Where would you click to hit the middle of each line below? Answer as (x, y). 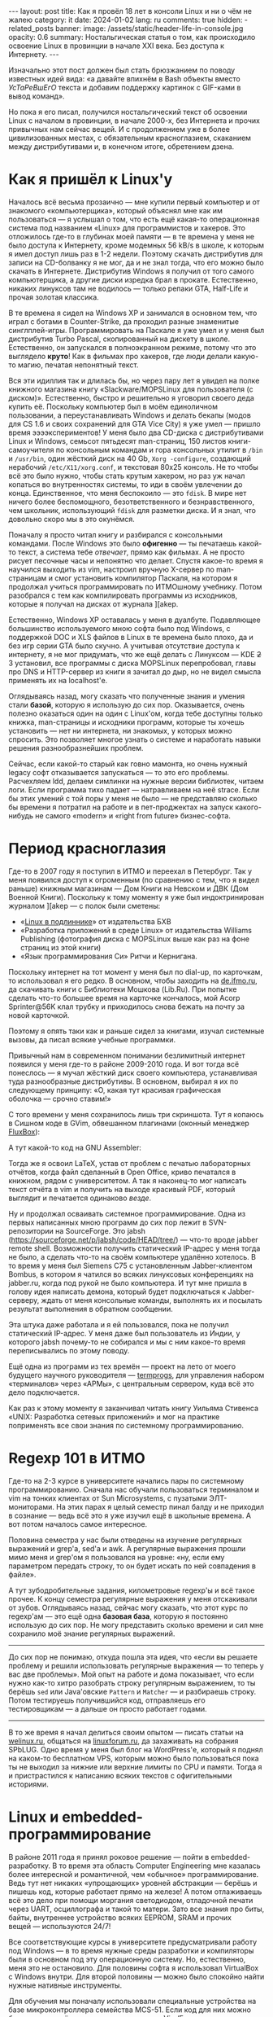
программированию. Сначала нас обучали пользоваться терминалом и (134, 1489)
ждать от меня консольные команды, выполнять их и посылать (152, 1300)
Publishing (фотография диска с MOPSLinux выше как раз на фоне (135, 939)
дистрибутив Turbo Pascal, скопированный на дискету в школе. (119, 339)
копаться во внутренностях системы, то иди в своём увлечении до (126, 484)
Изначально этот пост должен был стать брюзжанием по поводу (122, 70)
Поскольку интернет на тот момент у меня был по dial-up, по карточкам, (135, 971)
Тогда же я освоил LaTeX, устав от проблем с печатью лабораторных (130, 1163)
